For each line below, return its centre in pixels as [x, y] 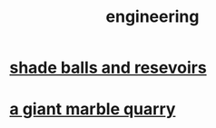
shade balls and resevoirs [108, 68]
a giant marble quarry [93, 109]
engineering [152, 17]
